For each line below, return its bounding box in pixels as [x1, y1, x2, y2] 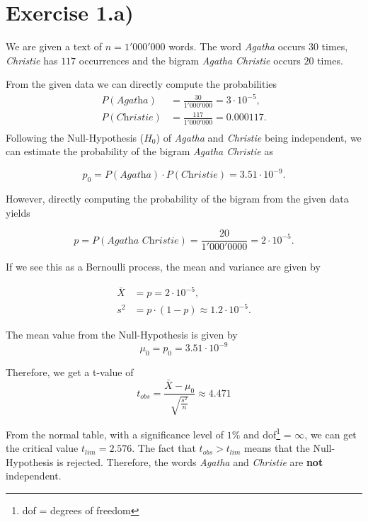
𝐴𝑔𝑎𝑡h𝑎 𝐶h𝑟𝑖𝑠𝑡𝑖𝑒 [107, 235, 179, 246]
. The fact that [132, 441, 196, 455]
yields [6, 205, 30, 220]
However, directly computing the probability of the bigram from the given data [6, 191, 349, 206]
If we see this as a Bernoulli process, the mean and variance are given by [6, 259, 321, 274]
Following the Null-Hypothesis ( [6, 130, 144, 144]
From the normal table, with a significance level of [6, 426, 224, 441]
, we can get [304, 426, 357, 441]
